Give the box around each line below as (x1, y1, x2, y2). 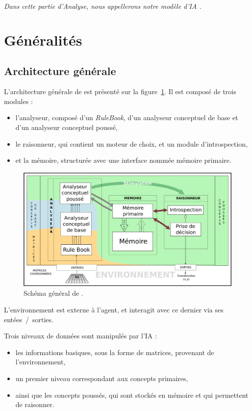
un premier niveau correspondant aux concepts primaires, (15, 373, 188, 383)
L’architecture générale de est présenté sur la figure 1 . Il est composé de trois (4, 86, 236, 97)
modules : (4, 96, 33, 106)
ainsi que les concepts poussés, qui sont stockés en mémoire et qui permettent (15, 389, 249, 400)
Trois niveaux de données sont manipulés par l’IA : (4, 331, 157, 341)
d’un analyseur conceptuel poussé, (15, 122, 118, 132)
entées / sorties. (4, 314, 53, 324)
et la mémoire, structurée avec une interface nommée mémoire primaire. (15, 155, 231, 165)
